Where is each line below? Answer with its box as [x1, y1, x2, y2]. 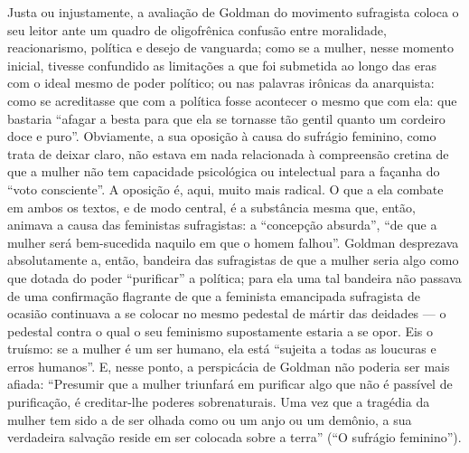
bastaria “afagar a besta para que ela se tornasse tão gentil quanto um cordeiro [7, 109, 446, 127]
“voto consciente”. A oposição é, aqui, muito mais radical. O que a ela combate [7, 179, 444, 198]
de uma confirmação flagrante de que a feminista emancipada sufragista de [7, 286, 420, 305]
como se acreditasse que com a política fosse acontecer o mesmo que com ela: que [7, 90, 457, 109]
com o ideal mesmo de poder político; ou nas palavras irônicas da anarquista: [7, 73, 435, 92]
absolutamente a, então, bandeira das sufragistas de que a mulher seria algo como [7, 250, 459, 269]
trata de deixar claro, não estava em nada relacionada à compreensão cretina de [7, 144, 449, 163]
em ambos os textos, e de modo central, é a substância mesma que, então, [7, 197, 416, 216]
